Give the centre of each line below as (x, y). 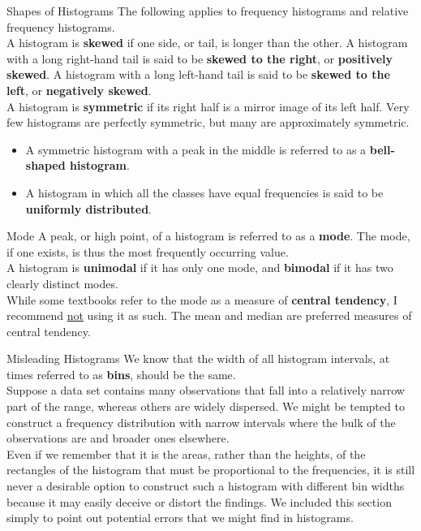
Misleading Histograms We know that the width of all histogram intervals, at (198, 358)
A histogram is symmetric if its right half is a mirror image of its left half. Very (208, 106)
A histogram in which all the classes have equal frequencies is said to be (204, 192)
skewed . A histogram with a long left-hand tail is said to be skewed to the (198, 74)
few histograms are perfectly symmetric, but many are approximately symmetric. (208, 122)
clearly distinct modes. (62, 283)
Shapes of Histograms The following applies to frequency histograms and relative (208, 11)
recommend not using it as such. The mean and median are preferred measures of (209, 315)
